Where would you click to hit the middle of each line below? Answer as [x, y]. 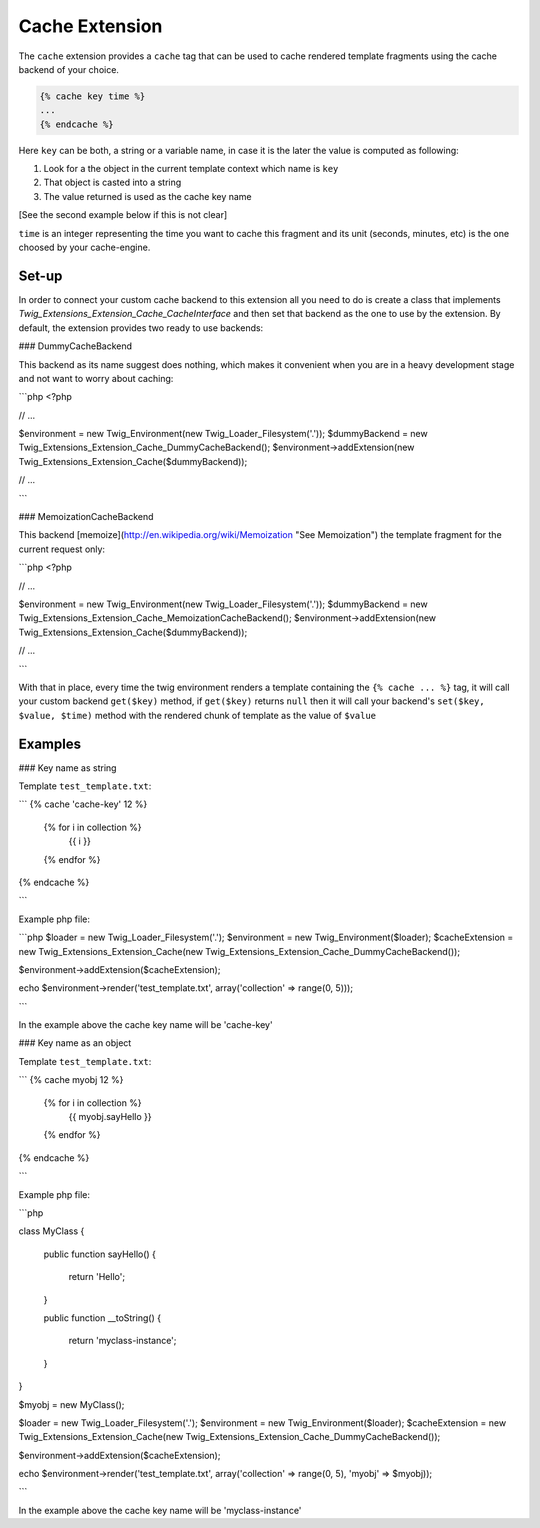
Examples [50, 743]
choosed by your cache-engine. [84, 247]
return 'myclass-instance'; [122, 1341]
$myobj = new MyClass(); [71, 1404]
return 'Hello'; [96, 1277]
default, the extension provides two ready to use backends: [141, 327]
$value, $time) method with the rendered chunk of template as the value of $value [197, 715]
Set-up [40, 275]
